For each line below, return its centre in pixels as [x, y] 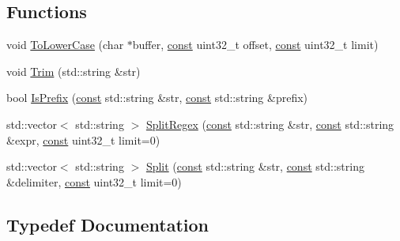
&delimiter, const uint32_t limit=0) [94, 181]
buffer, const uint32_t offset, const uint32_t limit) [255, 45]
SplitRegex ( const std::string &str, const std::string [270, 124]
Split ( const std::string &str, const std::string [255, 166]
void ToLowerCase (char [65, 45]
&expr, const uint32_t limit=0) [83, 139]
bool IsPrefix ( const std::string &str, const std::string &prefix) [157, 98]
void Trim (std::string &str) [74, 71]
